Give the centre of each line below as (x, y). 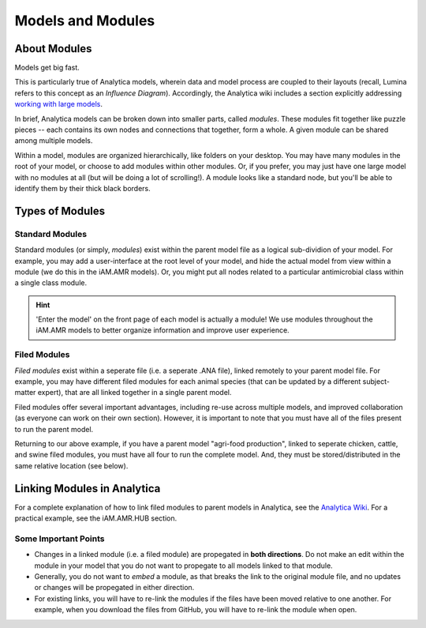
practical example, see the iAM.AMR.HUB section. (96, 518)
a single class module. (50, 283)
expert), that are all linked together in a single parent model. (135, 393)
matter (25, 393)
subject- (376, 382)
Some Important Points (60, 539)
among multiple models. (54, 141)
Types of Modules (60, 211)
